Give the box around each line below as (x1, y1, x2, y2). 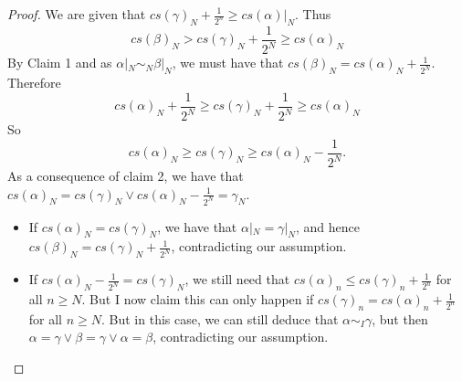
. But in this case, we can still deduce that (101, 309, 339, 328)
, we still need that (184, 270, 290, 289)
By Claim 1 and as (7, 53, 112, 72)
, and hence (295, 217, 360, 236)
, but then (372, 309, 428, 328)
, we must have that (172, 53, 284, 72)
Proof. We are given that (7, 5, 146, 23)
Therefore (7, 73, 61, 92)
